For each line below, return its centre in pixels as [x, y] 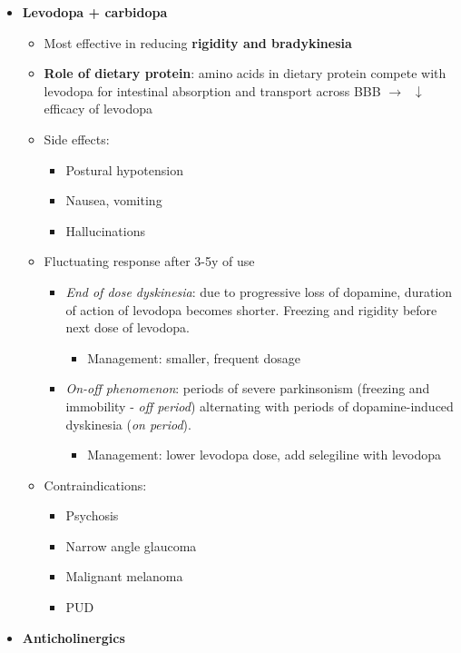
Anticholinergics [74, 637]
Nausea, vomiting [114, 200]
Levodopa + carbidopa [95, 12]
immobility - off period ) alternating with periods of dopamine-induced [260, 406]
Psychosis [92, 515]
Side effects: [77, 139]
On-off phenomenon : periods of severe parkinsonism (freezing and [248, 388]
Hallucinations [105, 230]
